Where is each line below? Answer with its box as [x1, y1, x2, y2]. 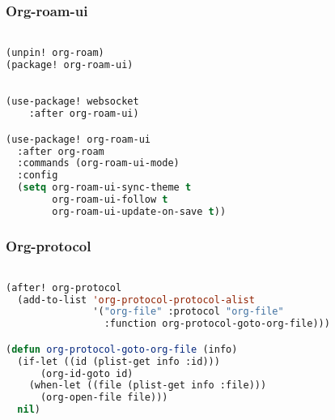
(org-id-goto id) [40, 367, 134, 379]
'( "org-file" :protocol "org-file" [92, 306, 284, 318]
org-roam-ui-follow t [52, 194, 168, 206]
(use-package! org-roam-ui [6, 133, 151, 145]
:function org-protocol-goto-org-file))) [104, 318, 330, 330]
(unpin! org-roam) [6, 46, 104, 58]
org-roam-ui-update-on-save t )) [52, 205, 227, 217]
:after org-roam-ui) [28, 108, 139, 120]
